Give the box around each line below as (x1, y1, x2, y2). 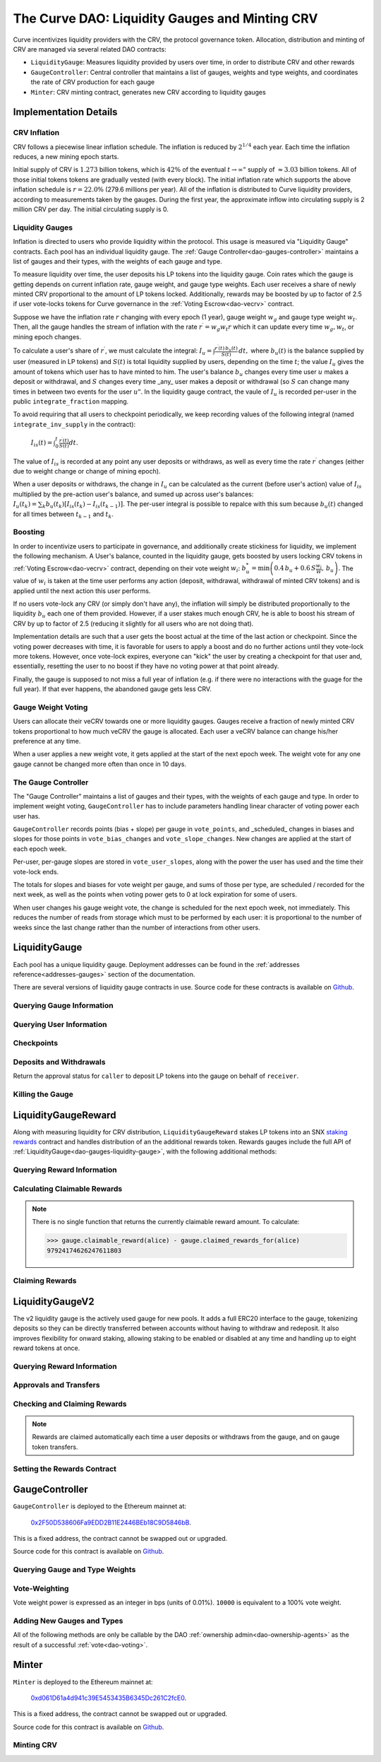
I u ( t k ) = (13, 500, 37, 510)
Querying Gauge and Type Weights (13, 1565, 136, 1575)
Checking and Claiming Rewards (13, 1399, 127, 1409)
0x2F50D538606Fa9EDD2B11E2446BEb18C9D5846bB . (30, 1518, 192, 1527)
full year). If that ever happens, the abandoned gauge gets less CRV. (13, 685, 212, 693)
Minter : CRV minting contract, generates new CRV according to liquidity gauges (30, 88, 266, 96)
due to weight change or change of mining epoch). (13, 467, 161, 476)
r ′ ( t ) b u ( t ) (214, 343, 238, 353)
